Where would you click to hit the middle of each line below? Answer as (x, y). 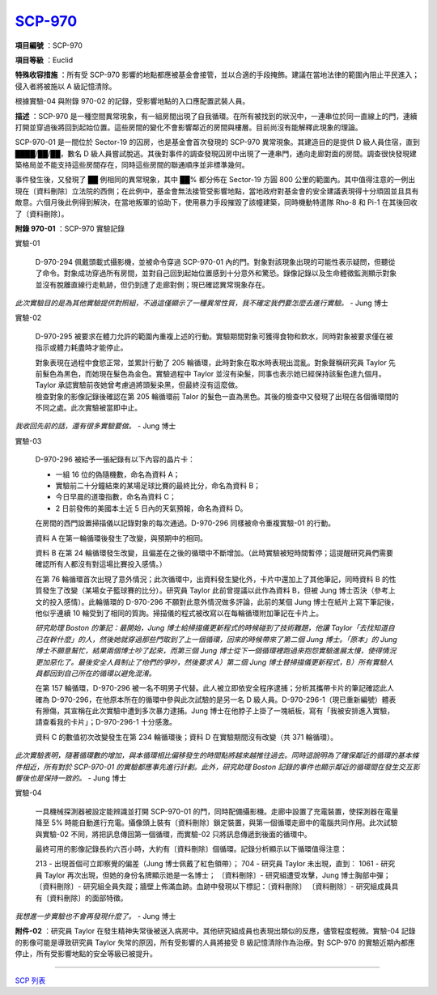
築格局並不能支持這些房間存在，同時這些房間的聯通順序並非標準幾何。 (132, 165)
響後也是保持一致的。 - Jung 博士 (71, 778)
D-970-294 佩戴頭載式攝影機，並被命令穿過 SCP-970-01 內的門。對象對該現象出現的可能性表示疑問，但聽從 (215, 262)
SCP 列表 (30, 980)
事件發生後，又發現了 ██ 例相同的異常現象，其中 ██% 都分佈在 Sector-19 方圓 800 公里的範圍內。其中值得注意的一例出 (215, 180)
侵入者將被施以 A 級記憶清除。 (66, 86)
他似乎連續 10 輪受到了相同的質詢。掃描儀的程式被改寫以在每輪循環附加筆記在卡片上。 (179, 613)
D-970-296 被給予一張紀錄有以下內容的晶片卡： (115, 459)
